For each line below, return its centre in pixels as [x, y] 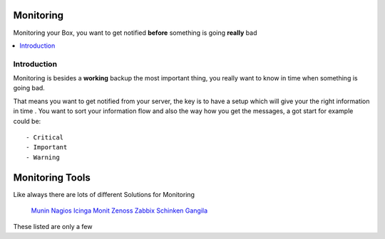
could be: [27, 121]
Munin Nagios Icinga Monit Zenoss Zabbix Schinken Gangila [119, 211]
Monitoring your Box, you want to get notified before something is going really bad [135, 33]
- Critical [45, 138]
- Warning [43, 157]
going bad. [29, 88]
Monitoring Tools [52, 177]
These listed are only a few [53, 227]
